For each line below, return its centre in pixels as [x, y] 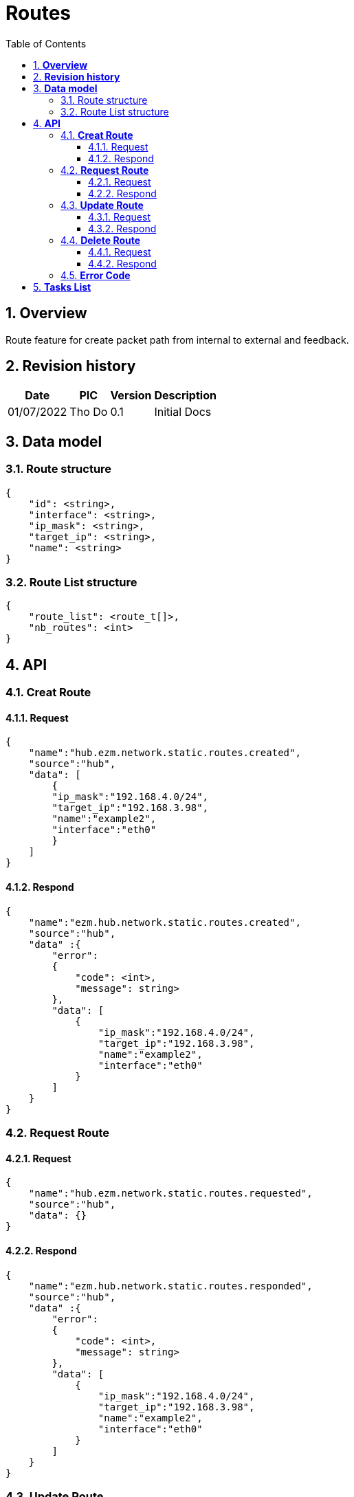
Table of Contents [46, 43]
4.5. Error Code [96, 275]
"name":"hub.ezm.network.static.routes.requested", [170, 1194]
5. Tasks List [62, 287]
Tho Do [89, 412]
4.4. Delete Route [101, 240]
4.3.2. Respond [122, 228]
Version [131, 396]
